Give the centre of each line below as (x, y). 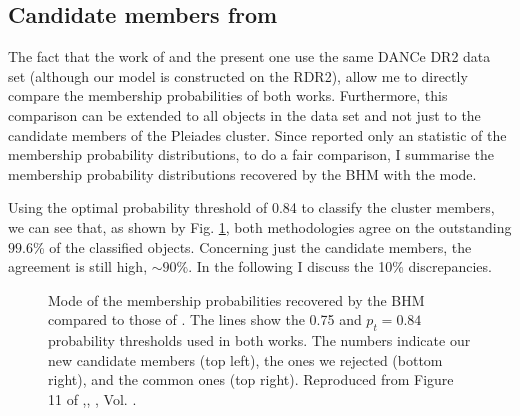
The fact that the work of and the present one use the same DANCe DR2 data (249, 56)
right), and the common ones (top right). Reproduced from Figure (251, 379)
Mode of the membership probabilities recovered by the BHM (236, 299)
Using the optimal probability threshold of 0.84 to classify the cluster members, (251, 207)
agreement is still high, (78, 266)
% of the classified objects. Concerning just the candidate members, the (252, 246)
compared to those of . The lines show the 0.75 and (205, 319)
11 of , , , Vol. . (92, 398)
